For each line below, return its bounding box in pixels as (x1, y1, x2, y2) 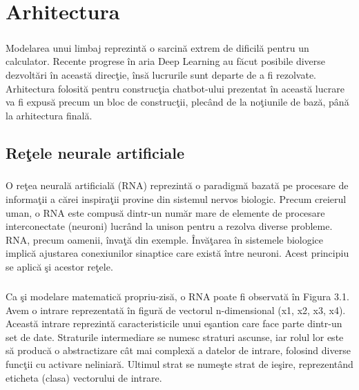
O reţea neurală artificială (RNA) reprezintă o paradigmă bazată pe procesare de (6, 178, 349, 193)
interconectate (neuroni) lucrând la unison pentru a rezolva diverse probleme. (6, 219, 333, 233)
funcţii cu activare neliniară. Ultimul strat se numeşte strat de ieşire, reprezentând (6, 356, 353, 371)
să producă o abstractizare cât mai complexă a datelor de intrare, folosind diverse (6, 343, 351, 358)
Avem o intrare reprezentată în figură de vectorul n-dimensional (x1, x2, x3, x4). (6, 302, 346, 317)
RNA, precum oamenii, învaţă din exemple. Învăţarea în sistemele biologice (6, 232, 324, 246)
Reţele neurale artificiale (6, 142, 184, 163)
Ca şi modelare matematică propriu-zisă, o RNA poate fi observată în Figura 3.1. (6, 289, 349, 303)
